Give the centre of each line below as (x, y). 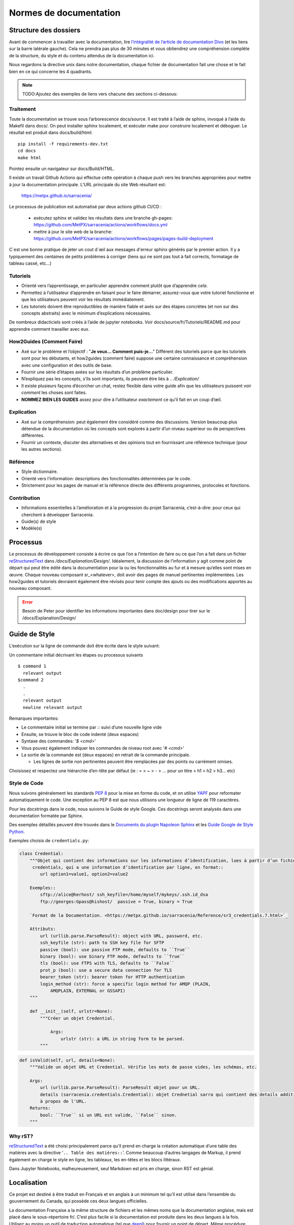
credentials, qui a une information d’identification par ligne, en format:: (128, 867)
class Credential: (41, 854)
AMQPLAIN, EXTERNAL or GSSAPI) (88, 991)
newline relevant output (53, 707)
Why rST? (21, 1136)
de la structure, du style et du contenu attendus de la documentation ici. (82, 55)
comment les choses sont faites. (54, 392)
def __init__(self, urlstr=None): (71, 1011)
